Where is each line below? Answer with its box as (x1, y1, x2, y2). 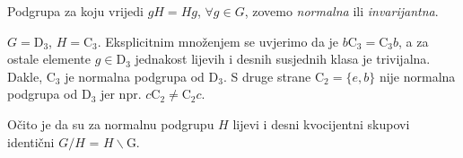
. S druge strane (223, 66, 311, 85)
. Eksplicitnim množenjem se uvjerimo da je (97, 31, 339, 50)
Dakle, (7, 66, 43, 85)
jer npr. (100, 84, 142, 103)
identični (7, 132, 55, 151)
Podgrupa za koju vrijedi (7, 2, 144, 20)
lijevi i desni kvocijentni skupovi (232, 114, 410, 133)
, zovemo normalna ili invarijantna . (244, 2, 439, 20)
